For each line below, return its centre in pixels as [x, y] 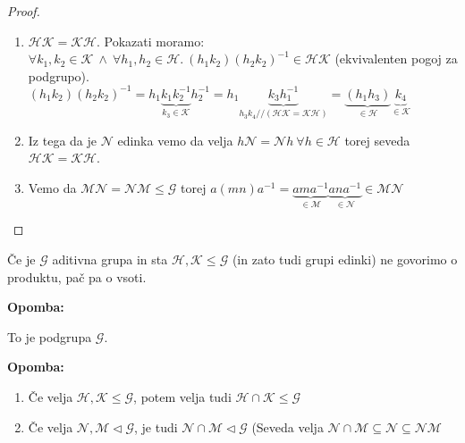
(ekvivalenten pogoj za [396, 59]
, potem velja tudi [182, 397]
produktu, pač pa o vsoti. [77, 276]
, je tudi [156, 426]
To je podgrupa [50, 336]
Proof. [24, 11]
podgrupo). [59, 75]
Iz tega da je [62, 140]
